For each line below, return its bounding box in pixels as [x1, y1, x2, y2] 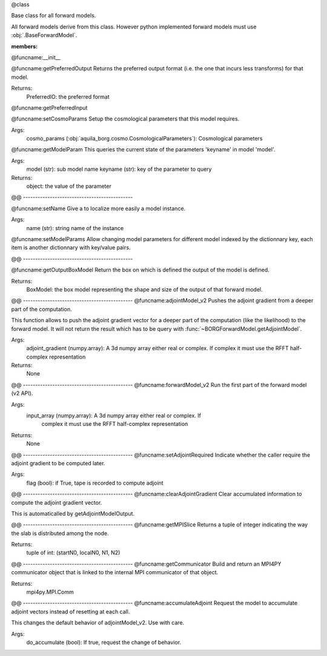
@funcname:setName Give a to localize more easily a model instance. [11, 205, 186, 212]
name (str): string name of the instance [26, 224, 124, 231]
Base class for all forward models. [11, 12, 96, 19]
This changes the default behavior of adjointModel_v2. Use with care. [11, 619, 185, 626]
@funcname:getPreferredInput [11, 104, 88, 111]
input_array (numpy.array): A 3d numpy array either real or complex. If [26, 412, 201, 419]
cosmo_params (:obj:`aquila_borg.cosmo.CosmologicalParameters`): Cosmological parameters [26, 135, 263, 142]
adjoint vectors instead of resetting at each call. [11, 608, 130, 615]
